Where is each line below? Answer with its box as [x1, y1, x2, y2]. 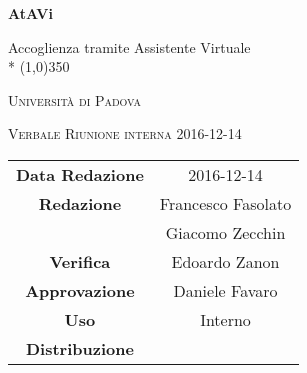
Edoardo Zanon [171, 249, 280, 273]
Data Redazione [16, 162, 144, 186]
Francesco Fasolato [159, 191, 292, 215]
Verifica [49, 249, 111, 273]
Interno [200, 307, 251, 331]
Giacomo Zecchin [165, 220, 286, 244]
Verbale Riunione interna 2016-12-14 [8, 123, 242, 144]
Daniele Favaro [173, 278, 278, 302]
